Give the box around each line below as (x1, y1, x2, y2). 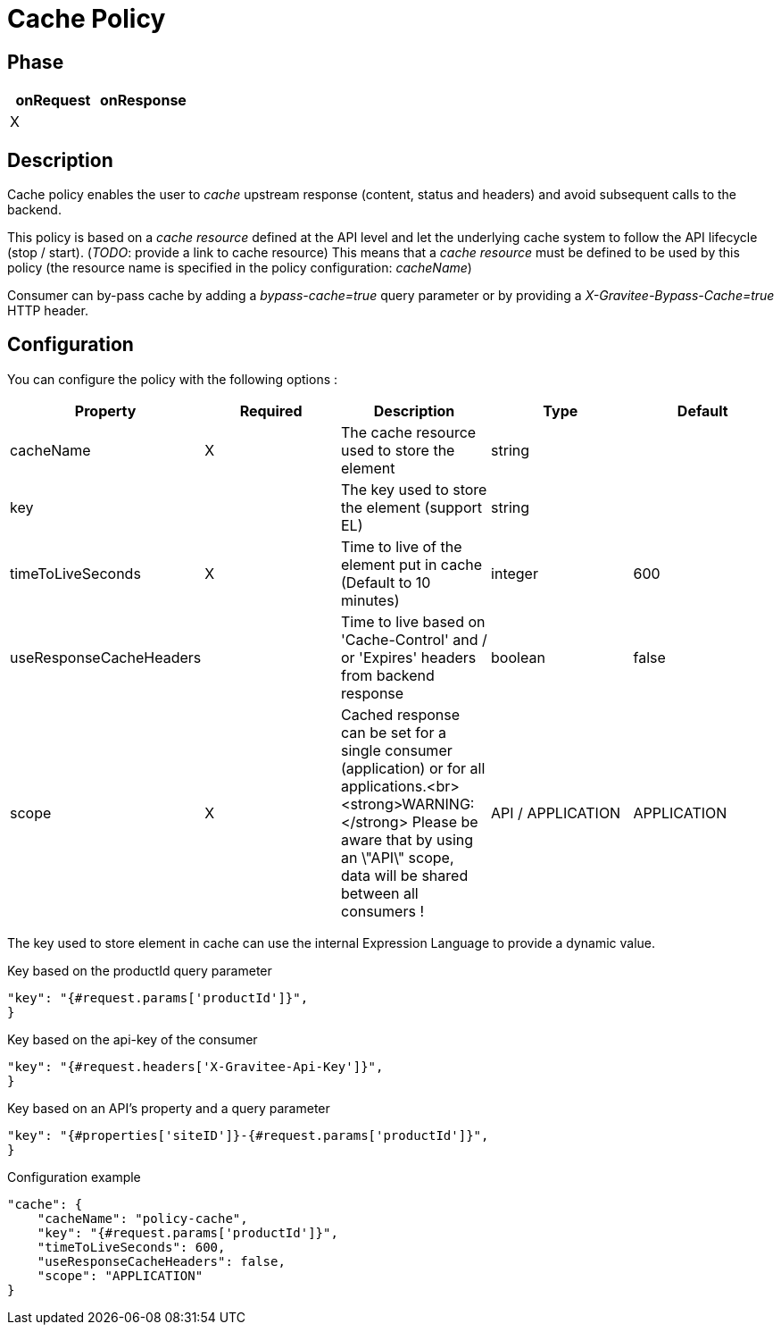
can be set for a (340, 723, 446, 741)
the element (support (340, 498, 483, 516)
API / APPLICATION (491, 803, 621, 822)
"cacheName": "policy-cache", (37, 1211, 248, 1226)
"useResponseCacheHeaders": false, (37, 1253, 286, 1269)
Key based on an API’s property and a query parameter (7, 1100, 330, 1116)
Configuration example (7, 1169, 141, 1185)
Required (239, 401, 303, 420)
